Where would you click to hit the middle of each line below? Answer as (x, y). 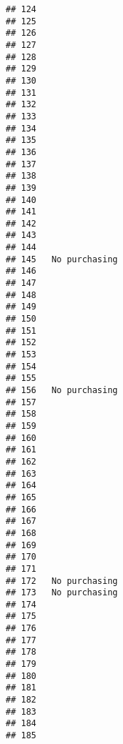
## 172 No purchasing (62, 581)
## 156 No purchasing (62, 390)
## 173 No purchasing (62, 593)
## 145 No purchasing (62, 259)
